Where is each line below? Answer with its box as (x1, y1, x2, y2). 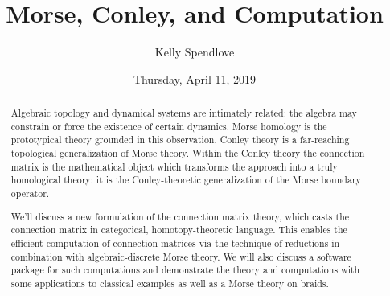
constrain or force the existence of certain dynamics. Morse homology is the (10, 119, 327, 133)
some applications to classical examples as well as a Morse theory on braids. (10, 276, 329, 290)
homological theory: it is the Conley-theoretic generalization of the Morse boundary (10, 173, 361, 187)
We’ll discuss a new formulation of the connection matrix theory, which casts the (10, 209, 350, 223)
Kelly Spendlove (154, 43, 235, 60)
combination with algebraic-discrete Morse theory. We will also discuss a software (10, 249, 351, 263)
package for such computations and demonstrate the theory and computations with (10, 263, 360, 277)
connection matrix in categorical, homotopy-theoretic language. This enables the (10, 223, 347, 236)
